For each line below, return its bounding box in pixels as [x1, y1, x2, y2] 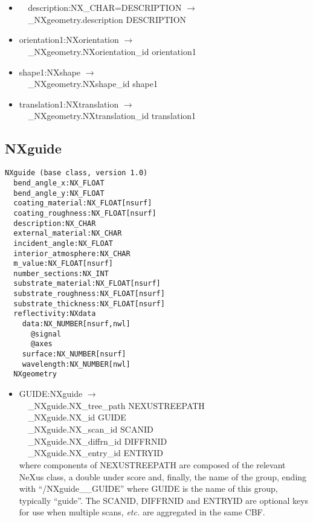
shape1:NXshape [19, 65, 81, 78]
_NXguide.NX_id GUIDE [28, 411, 126, 424]
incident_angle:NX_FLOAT [13, 239, 113, 248]
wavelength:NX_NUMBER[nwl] [22, 359, 131, 369]
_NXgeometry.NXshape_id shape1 [28, 77, 158, 90]
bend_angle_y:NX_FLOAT [13, 188, 105, 198]
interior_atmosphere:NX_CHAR [13, 249, 131, 258]
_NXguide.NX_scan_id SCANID [28, 422, 153, 435]
